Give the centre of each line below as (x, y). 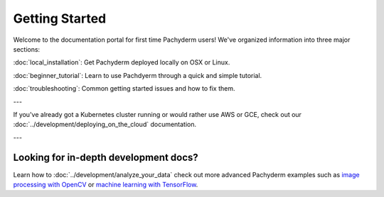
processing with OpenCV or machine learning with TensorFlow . (106, 184)
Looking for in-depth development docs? (106, 158)
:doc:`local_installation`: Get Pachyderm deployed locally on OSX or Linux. (122, 62)
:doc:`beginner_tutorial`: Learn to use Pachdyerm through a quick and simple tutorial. (138, 75)
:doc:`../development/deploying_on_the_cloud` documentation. (105, 125)
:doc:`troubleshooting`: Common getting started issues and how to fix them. (124, 89)
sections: (27, 49)
